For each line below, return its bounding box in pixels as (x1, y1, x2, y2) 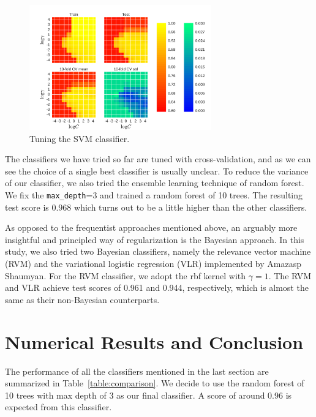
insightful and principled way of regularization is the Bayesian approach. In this (5, 233, 304, 246)
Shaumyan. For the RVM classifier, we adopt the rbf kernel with (5, 269, 246, 282)
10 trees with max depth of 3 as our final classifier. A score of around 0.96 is (5, 388, 292, 401)
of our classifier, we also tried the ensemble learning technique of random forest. (5, 176, 304, 189)
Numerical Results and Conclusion (5, 329, 304, 354)
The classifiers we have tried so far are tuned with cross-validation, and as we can (5, 152, 311, 165)
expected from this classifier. (5, 400, 112, 413)
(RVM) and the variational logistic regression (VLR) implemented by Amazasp (5, 257, 301, 270)
